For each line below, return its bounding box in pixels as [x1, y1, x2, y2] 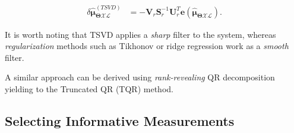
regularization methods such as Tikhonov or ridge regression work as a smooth [5, 40, 289, 52]
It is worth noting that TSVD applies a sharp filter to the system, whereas [5, 28, 276, 40]
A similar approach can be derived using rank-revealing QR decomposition [5, 71, 275, 83]
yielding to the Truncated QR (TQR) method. [5, 83, 173, 95]
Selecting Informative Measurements [5, 112, 235, 130]
